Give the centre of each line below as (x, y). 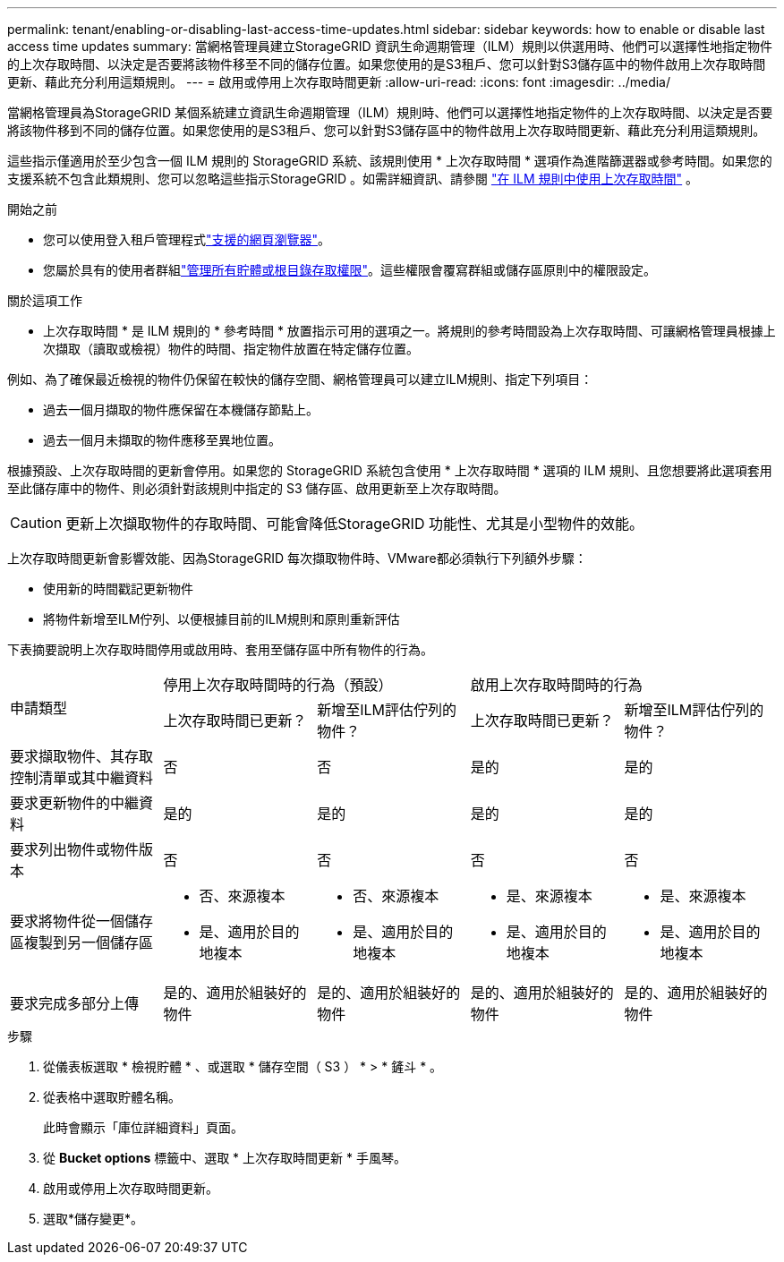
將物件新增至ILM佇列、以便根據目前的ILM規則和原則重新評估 (222, 619)
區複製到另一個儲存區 (82, 942)
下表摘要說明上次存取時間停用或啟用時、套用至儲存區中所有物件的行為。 (220, 649)
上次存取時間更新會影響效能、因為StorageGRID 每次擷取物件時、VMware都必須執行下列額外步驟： (297, 558)
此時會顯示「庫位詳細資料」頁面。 (143, 1127)
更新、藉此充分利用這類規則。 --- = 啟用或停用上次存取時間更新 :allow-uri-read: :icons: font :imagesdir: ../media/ (339, 82)
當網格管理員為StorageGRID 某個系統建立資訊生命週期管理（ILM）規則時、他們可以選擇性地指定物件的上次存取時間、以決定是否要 (390, 112)
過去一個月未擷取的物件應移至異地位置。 (162, 440)
